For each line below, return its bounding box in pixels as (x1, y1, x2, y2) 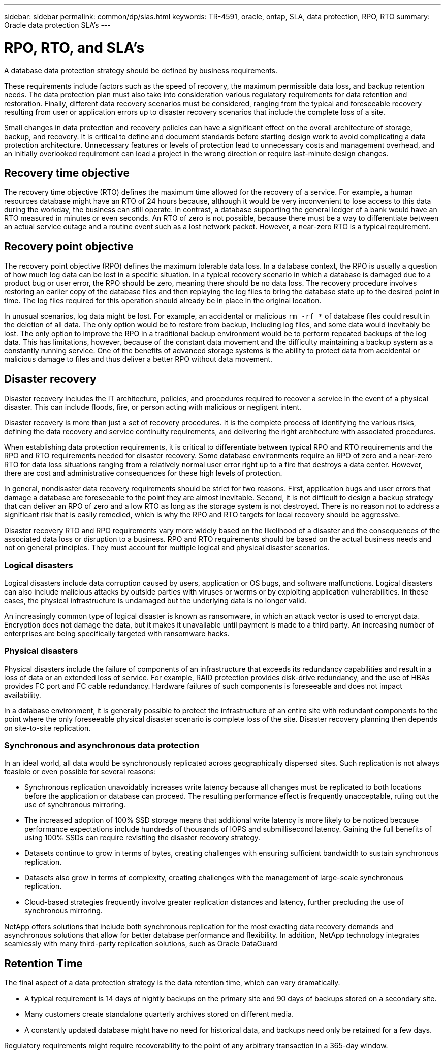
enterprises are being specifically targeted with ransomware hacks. (4, 629, 230, 638)
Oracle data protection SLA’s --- (4, 21, 111, 29)
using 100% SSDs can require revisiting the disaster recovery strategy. (24, 833, 261, 842)
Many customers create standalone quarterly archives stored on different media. (24, 1010, 294, 1019)
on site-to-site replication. (4, 723, 91, 732)
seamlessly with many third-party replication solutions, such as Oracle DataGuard (4, 939, 277, 948)
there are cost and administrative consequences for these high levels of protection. (4, 469, 282, 478)
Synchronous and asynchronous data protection (4, 740, 200, 750)
